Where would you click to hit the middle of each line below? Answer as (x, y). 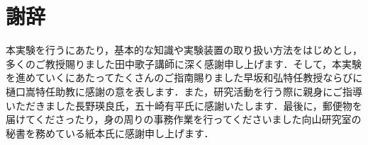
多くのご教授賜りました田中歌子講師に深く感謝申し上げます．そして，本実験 (184, 63)
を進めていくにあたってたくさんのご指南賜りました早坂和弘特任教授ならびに (184, 77)
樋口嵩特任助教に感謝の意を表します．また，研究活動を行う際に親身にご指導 (184, 91)
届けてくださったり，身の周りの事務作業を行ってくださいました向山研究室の (184, 119)
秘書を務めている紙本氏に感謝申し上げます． (110, 133)
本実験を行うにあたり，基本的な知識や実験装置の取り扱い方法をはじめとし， (184, 50)
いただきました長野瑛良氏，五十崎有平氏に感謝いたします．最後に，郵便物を (184, 105)
